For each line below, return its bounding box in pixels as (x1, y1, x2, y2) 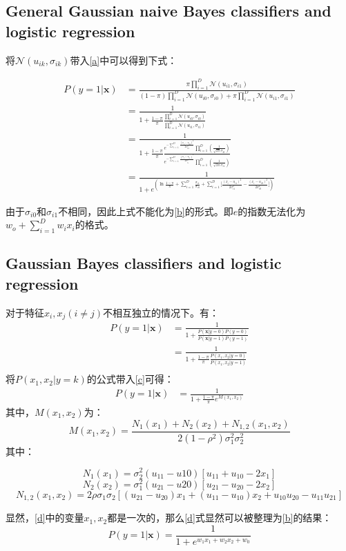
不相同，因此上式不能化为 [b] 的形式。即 (58, 203, 233, 218)
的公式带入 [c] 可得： (86, 372, 174, 386)
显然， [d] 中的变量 (6, 510, 84, 525)
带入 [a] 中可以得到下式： (70, 52, 177, 67)
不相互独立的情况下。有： (103, 305, 220, 319)
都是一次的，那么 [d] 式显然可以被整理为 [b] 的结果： (107, 510, 332, 525)
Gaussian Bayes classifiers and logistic (6, 252, 282, 274)
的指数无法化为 (238, 203, 306, 218)
